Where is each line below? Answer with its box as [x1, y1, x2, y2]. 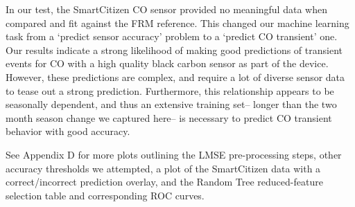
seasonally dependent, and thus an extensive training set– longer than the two [6, 97, 337, 111]
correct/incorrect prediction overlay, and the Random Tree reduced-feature [6, 174, 323, 189]
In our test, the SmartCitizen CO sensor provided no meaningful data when [6, 2, 327, 16]
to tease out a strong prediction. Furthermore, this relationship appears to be [6, 83, 334, 98]
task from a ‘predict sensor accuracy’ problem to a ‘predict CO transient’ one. [6, 29, 338, 44]
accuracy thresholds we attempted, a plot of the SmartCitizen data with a [6, 161, 321, 175]
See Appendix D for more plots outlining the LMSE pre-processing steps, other [6, 147, 342, 161]
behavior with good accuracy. [6, 124, 130, 138]
